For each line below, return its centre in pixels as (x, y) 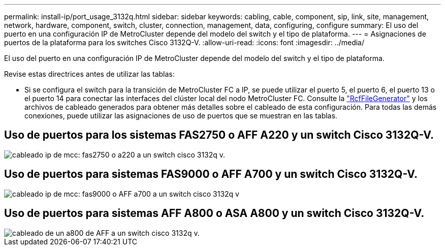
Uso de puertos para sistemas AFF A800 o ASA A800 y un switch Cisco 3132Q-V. (214, 213)
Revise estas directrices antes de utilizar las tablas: (89, 74)
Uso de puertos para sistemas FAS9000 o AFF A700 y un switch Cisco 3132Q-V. (211, 174)
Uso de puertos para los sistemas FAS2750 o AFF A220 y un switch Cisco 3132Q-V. (219, 135)
